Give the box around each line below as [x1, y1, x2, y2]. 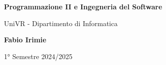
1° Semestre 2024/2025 [4, 51, 73, 61]
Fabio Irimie [4, 34, 46, 45]
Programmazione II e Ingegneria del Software [4, 1, 163, 11]
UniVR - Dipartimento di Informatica [4, 18, 118, 28]
